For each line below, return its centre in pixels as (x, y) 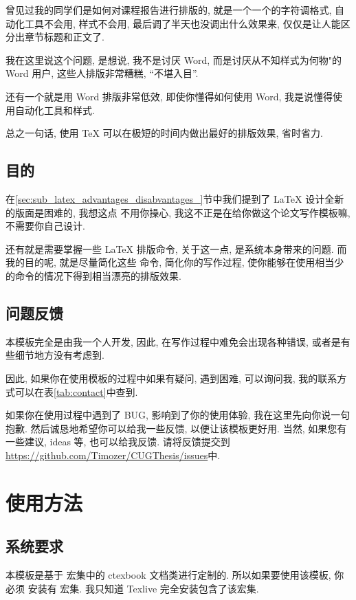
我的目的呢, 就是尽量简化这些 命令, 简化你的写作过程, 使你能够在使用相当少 (175, 262)
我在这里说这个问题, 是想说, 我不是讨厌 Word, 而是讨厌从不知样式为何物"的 (174, 59)
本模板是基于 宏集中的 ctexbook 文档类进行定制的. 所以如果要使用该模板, (168, 575)
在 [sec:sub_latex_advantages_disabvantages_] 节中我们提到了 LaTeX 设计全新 (175, 198)
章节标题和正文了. (64, 37)
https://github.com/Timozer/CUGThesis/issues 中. (113, 455)
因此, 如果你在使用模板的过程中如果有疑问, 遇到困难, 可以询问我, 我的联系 (171, 378)
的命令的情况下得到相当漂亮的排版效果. (93, 275)
